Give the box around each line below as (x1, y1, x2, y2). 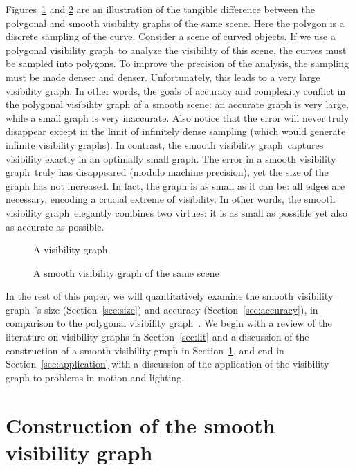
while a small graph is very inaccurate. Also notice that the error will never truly (6, 110, 349, 125)
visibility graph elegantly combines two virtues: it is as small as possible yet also (6, 205, 347, 219)
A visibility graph (33, 242, 108, 257)
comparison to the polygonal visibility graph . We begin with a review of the (6, 316, 332, 330)
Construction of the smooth (6, 410, 275, 439)
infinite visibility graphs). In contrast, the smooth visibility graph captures (6, 137, 324, 152)
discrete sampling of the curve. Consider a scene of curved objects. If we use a (6, 29, 336, 44)
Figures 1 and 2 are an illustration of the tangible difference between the (6, 2, 315, 16)
